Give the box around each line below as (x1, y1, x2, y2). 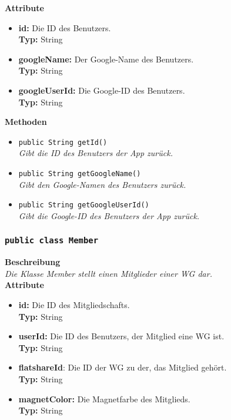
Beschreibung (5, 256, 61, 268)
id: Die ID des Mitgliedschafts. (18, 299, 130, 311)
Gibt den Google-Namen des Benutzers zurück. (18, 178, 186, 190)
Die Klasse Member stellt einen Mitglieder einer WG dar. (5, 267, 212, 279)
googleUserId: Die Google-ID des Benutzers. (18, 84, 185, 96)
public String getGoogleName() (18, 170, 141, 178)
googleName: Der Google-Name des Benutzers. (18, 52, 194, 65)
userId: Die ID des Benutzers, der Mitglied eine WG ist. (18, 330, 225, 342)
